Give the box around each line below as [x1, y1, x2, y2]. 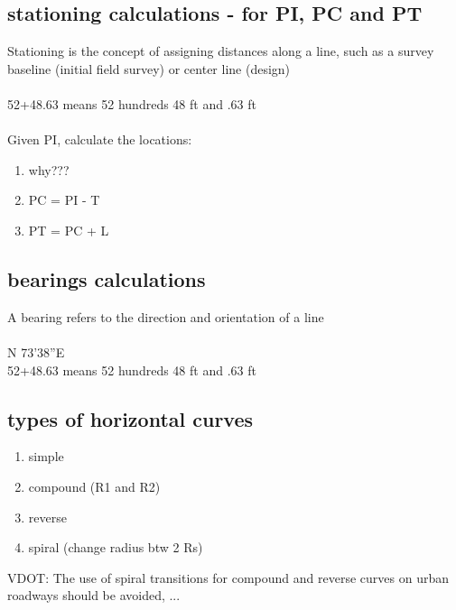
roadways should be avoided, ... [7, 586, 181, 605]
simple [28, 447, 64, 466]
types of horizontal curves [7, 404, 254, 432]
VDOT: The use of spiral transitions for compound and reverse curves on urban [7, 568, 450, 587]
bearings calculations [7, 264, 206, 292]
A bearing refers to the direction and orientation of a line [7, 307, 324, 326]
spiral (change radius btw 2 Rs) [28, 538, 203, 557]
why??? [28, 160, 70, 179]
